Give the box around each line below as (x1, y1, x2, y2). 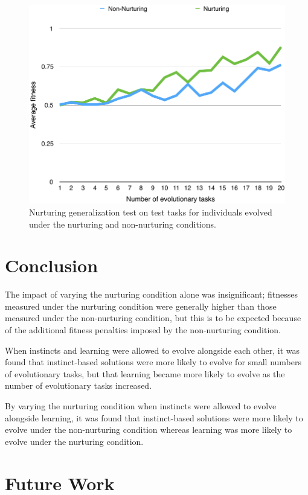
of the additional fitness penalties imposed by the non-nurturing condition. (5, 324, 281, 336)
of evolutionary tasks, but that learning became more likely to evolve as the (5, 367, 285, 380)
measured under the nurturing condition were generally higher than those (5, 299, 277, 312)
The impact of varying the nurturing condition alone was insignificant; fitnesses (5, 288, 298, 301)
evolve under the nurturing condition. (5, 435, 144, 447)
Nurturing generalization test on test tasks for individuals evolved (29, 205, 272, 218)
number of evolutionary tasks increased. (5, 379, 152, 392)
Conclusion (5, 253, 98, 278)
